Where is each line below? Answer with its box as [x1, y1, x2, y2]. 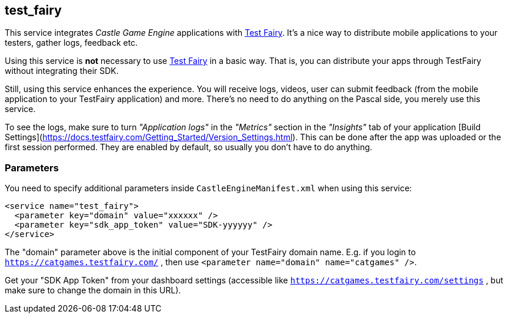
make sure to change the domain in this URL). [5, 285, 181, 296]
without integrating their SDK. [5, 66, 119, 76]
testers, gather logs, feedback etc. [5, 38, 138, 48]
